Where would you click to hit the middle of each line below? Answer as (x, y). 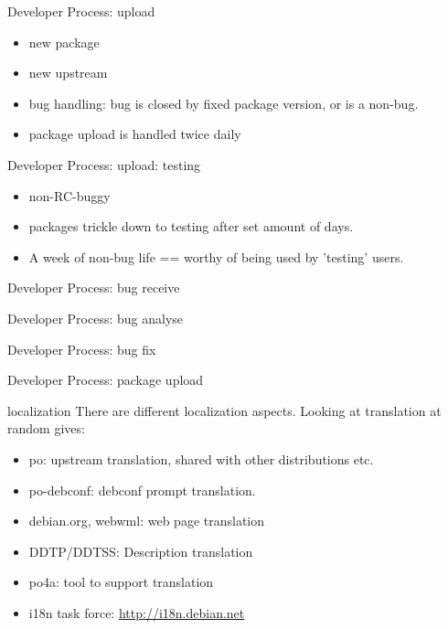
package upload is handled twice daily (135, 134)
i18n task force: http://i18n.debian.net (137, 612)
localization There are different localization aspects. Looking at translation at (224, 410)
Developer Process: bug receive (94, 288)
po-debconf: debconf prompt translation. (142, 490)
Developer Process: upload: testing (104, 164)
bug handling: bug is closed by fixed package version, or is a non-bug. (224, 103)
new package (64, 42)
